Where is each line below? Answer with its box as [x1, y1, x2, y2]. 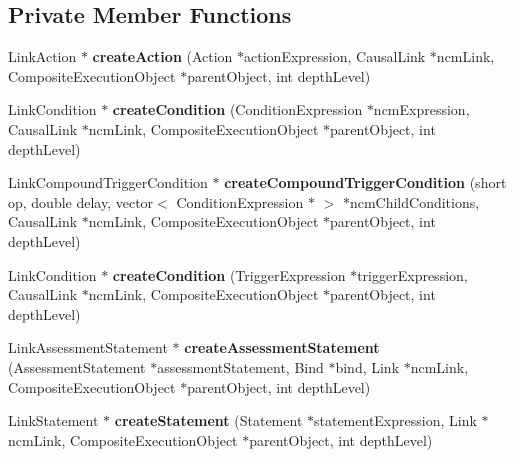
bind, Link [335, 356, 400, 377]
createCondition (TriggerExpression [112, 264, 346, 285]
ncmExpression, [373, 99, 470, 120]
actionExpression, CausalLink [244, 46, 426, 67]
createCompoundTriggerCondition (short [224, 172, 507, 193]
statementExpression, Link [314, 410, 477, 431]
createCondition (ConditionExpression [112, 99, 363, 120]
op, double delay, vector [8, 191, 154, 212]
